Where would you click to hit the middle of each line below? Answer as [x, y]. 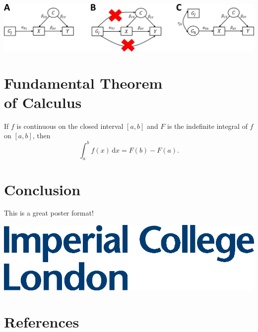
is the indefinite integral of [207, 126]
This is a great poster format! [49, 213]
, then [41, 136]
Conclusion [42, 189]
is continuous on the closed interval [70, 126]
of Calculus [43, 102]
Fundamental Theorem [83, 83]
